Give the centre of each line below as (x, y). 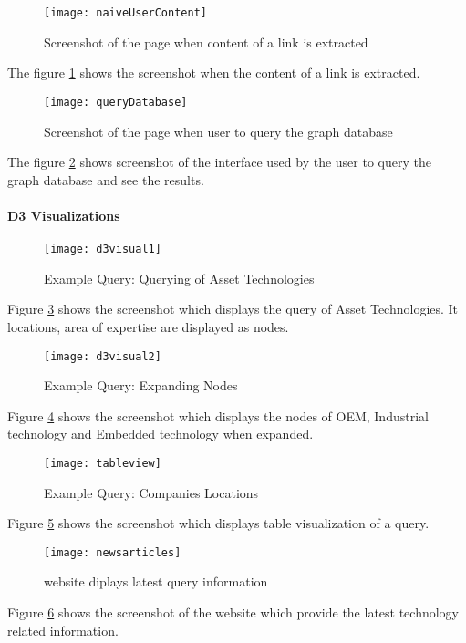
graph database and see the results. (106, 179)
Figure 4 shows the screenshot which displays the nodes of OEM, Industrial (218, 415)
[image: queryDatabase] (116, 102)
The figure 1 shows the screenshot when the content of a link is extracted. (214, 73)
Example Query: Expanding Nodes (141, 385)
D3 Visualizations (64, 215)
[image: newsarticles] (113, 552)
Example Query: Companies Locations (151, 492)
